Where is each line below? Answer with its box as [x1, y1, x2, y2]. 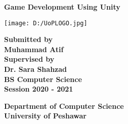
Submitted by [4, 34, 53, 45]
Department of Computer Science [4, 100, 124, 111]
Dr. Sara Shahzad [4, 64, 67, 74]
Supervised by [4, 54, 55, 64]
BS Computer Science [4, 73, 82, 84]
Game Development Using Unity [4, 2, 120, 12]
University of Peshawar [4, 110, 87, 121]
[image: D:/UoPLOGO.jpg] [4, 19, 88, 27]
